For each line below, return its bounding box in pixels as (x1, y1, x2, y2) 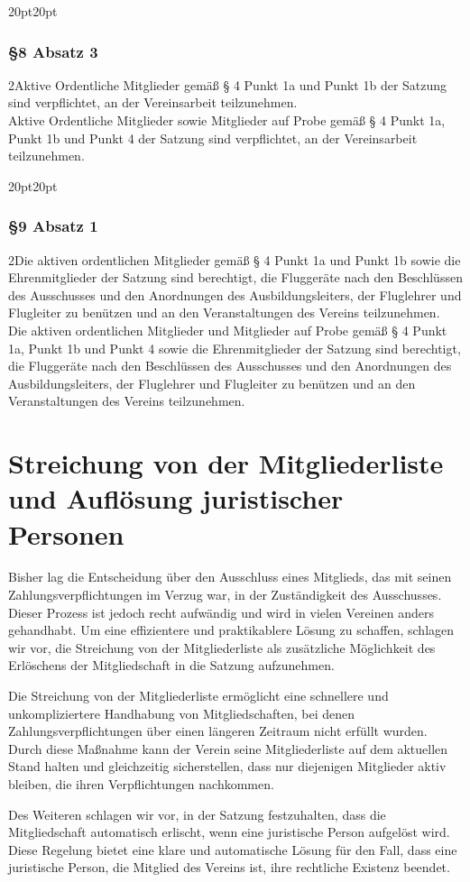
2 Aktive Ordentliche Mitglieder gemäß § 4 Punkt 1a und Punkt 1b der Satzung (8, 75, 447, 94)
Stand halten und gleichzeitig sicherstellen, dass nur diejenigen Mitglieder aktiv (8, 757, 447, 776)
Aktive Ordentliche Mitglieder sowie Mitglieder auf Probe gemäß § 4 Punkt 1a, (8, 111, 446, 129)
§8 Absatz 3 (8, 40, 98, 62)
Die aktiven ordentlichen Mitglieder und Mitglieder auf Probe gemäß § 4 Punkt (8, 320, 447, 339)
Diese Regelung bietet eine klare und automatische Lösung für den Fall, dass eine (8, 840, 457, 859)
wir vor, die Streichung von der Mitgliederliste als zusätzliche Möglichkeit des (8, 638, 436, 657)
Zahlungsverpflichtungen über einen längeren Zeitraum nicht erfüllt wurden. (8, 721, 428, 740)
